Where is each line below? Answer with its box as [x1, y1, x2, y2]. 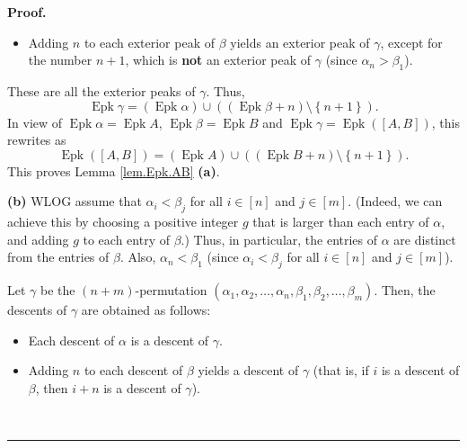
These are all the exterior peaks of [7, 81, 196, 100]
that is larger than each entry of [252, 212, 429, 231]
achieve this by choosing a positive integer [7, 212, 239, 231]
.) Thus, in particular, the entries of [181, 229, 378, 248]
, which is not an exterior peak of [125, 50, 312, 69]
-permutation [135, 281, 207, 300]
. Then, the [374, 281, 436, 300]
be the [40, 281, 75, 300]
